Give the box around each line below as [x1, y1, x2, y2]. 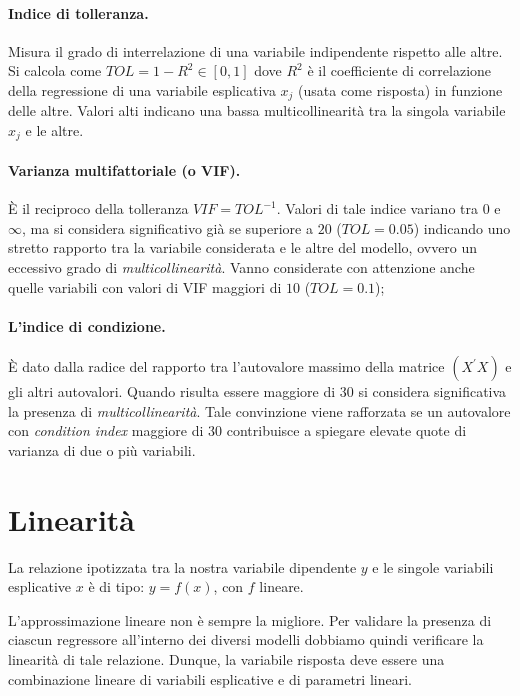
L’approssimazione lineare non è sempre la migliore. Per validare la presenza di [8, 609, 492, 630]
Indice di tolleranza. [8, 2, 149, 23]
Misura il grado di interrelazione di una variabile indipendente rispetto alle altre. [8, 40, 503, 61]
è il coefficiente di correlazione [307, 60, 492, 81]
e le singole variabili [372, 556, 494, 577]
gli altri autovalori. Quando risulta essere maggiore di [8, 381, 336, 402]
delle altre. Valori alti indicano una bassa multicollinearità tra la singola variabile [8, 100, 506, 121]
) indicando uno [413, 217, 511, 238]
